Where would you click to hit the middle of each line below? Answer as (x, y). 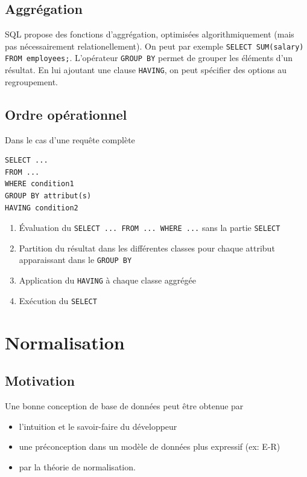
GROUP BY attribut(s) (48, 196)
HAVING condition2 (42, 208)
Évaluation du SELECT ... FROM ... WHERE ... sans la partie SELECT (150, 228)
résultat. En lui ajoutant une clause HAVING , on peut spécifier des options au (146, 70)
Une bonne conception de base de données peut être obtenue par (124, 405)
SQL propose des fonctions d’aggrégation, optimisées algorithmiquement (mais (150, 34)
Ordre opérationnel (66, 114)
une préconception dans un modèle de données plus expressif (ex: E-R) (150, 446)
